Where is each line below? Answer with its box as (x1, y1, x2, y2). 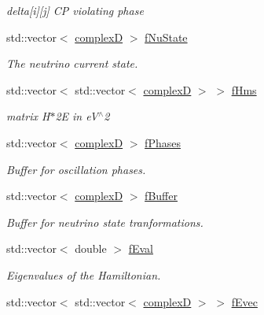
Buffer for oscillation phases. (6, 161, 146, 177)
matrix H (6, 108, 50, 124)
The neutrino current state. (6, 55, 138, 72)
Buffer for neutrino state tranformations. (6, 213, 203, 230)
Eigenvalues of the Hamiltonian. (6, 266, 161, 283)
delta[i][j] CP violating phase (6, 2, 144, 18)
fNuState (145, 28, 188, 45)
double (75, 240, 107, 257)
